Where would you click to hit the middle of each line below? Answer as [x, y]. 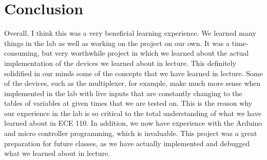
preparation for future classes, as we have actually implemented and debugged [127, 143]
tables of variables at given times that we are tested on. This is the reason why [128, 103]
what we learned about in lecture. [57, 153]
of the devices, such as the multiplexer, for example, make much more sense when [132, 83]
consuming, [22, 53]
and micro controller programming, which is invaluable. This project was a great [131, 133]
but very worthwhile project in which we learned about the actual [145, 53]
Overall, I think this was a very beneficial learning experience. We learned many [130, 33]
